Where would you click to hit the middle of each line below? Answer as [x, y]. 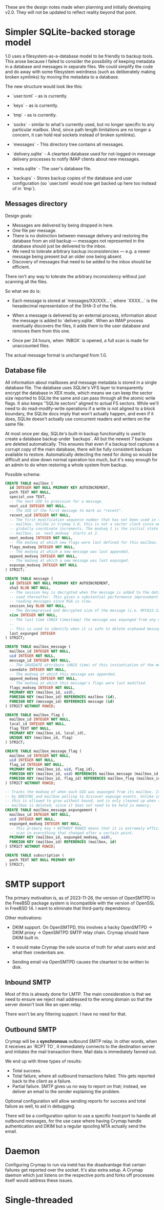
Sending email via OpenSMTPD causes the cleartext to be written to [81, 962]
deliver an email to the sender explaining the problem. [66, 1092]
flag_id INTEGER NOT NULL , [37, 765]
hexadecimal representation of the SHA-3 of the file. [65, 305]
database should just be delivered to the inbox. [59, 246]
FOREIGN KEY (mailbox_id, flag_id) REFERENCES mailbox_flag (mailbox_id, [86, 778]
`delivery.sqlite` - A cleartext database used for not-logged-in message [84, 153]
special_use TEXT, [28, 497]
